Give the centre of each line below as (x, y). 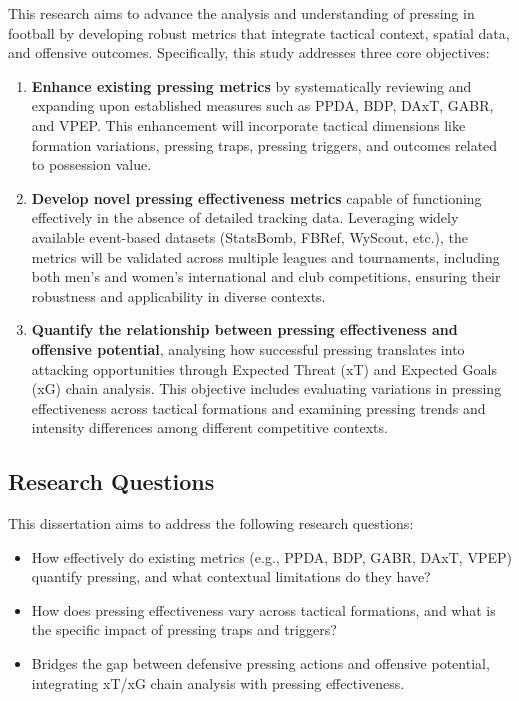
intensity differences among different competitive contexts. (209, 427)
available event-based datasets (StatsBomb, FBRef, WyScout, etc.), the (250, 236)
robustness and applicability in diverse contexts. (178, 295)
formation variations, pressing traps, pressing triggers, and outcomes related (264, 144)
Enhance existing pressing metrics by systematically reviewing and (251, 85)
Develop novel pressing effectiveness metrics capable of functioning (256, 197)
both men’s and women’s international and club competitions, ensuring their (266, 276)
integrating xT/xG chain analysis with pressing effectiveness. (218, 682)
